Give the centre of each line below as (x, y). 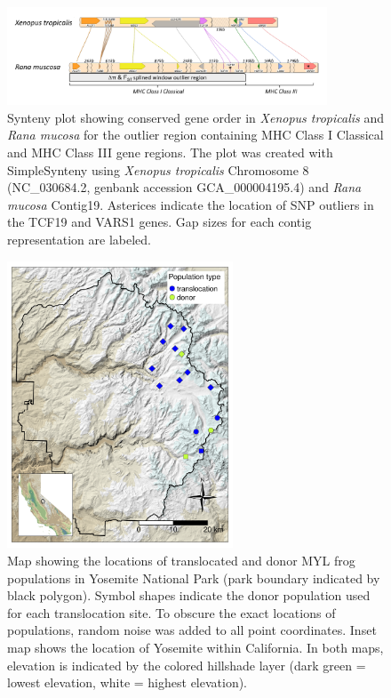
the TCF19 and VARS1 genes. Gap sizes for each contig (160, 222)
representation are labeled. (79, 239)
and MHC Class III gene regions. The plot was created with (170, 152)
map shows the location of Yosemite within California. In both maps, (195, 647)
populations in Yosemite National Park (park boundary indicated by (194, 578)
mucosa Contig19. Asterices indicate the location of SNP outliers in (191, 204)
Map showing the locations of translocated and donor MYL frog (181, 560)
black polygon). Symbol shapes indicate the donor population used (189, 595)
